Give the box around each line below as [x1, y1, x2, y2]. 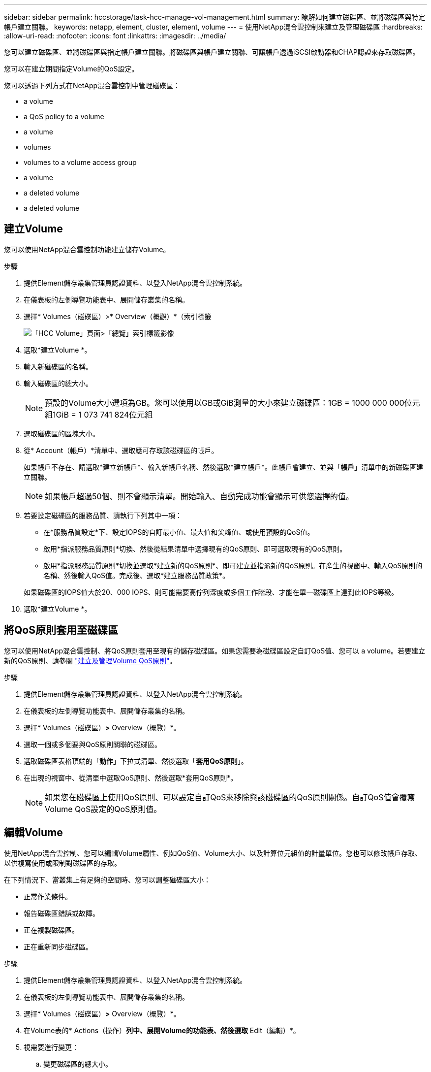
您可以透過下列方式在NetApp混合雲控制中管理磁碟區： [4, 81, 181, 90]
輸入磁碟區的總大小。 [24, 379, 92, 388]
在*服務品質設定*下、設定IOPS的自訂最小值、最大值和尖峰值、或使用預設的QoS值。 [43, 527, 314, 536]
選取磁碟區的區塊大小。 [24, 429, 99, 438]
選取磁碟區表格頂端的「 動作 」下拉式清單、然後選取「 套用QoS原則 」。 [24, 756, 248, 765]
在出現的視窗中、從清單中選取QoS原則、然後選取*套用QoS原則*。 [24, 773, 238, 782]
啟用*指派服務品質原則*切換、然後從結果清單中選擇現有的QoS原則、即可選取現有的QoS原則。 [43, 544, 347, 553]
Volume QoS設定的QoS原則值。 [45, 804, 162, 814]
